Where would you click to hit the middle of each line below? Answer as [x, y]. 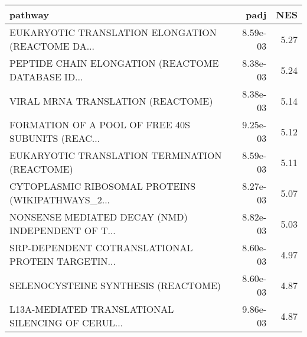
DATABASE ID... [46, 77]
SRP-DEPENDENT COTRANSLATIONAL [101, 247]
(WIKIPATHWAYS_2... [60, 200]
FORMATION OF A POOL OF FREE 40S [100, 124]
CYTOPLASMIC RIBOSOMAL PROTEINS [103, 186]
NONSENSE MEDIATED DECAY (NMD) [99, 217]
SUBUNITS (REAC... [55, 138]
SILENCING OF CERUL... [66, 323]
